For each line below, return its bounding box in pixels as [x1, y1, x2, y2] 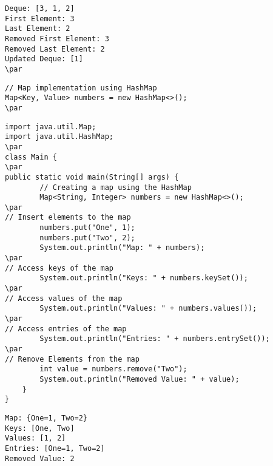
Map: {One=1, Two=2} [5, 413, 88, 422]
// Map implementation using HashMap [5, 83, 157, 92]
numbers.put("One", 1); [39, 223, 135, 232]
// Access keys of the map [5, 263, 113, 272]
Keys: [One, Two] [5, 424, 75, 433]
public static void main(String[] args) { [5, 172, 179, 181]
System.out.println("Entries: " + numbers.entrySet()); [39, 334, 270, 343]
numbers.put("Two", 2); [39, 233, 135, 242]
